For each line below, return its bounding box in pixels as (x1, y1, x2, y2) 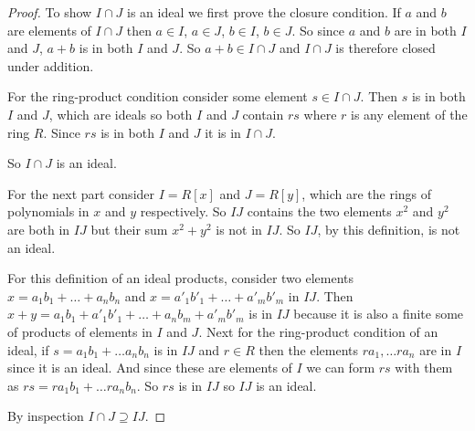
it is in (205, 122, 241, 142)
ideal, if (7, 340, 49, 359)
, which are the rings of (301, 184, 432, 203)
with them (395, 358, 453, 377)
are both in (7, 219, 70, 238)
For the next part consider (7, 184, 155, 203)
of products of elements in (7, 321, 153, 341)
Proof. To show (7, 3, 92, 21)
